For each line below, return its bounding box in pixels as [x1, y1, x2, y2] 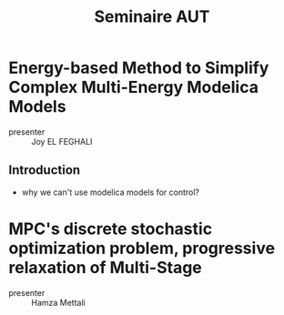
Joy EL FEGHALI [31, 136, 93, 147]
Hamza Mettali [31, 297, 86, 308]
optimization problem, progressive [8, 238, 275, 259]
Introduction [8, 162, 81, 178]
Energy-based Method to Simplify [8, 57, 269, 78]
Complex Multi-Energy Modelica [8, 77, 259, 97]
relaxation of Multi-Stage [8, 257, 202, 278]
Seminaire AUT [94, 6, 210, 27]
